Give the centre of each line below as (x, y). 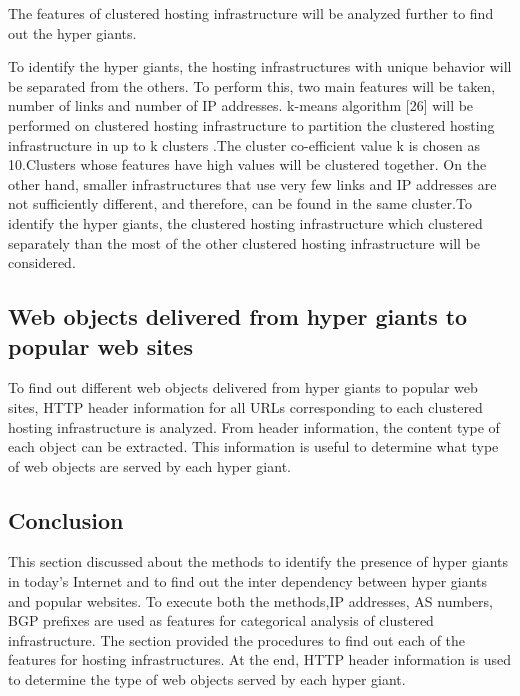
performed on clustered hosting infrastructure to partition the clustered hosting (251, 124)
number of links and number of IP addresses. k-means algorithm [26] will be (241, 105)
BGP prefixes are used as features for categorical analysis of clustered (221, 620)
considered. (42, 262)
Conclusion (66, 519)
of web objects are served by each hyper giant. (149, 465)
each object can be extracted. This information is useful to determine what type (253, 446)
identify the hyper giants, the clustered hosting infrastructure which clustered (245, 222)
